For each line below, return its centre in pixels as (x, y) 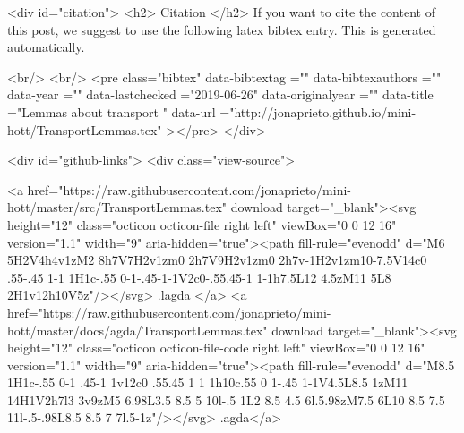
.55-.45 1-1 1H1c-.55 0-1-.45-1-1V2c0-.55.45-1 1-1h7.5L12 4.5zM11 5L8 (199, 277)
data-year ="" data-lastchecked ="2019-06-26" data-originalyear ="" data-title (220, 94)
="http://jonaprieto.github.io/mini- (318, 111)
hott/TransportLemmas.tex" (85, 129)
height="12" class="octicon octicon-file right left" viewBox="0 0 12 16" (202, 224)
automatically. (46, 47)
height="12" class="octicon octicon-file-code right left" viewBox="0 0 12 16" (216, 348)
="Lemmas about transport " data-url (112, 111)
